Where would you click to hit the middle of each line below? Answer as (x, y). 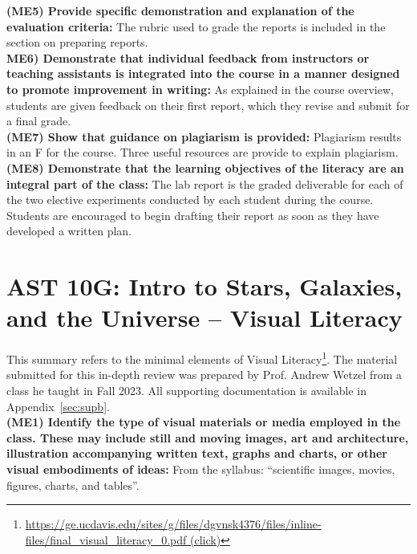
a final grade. (39, 121)
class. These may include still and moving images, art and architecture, (208, 437)
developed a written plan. (69, 231)
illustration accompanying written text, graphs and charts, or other (197, 453)
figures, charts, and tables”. (73, 485)
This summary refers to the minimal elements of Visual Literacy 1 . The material (202, 358)
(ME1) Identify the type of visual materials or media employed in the (204, 422)
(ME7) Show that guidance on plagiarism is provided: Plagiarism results (204, 136)
